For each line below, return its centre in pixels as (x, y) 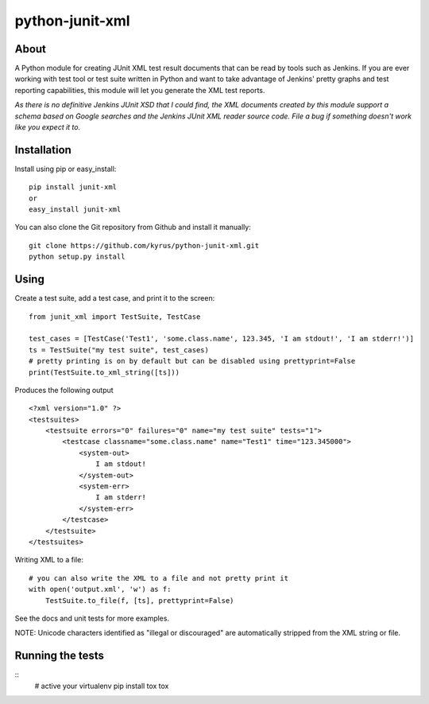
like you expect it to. (48, 127)
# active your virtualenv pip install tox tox (102, 686)
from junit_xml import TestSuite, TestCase (115, 317)
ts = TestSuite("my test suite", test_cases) (119, 350)
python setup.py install (77, 257)
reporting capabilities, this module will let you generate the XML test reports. (140, 90)
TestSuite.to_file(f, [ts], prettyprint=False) (139, 600)
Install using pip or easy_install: (66, 169)
